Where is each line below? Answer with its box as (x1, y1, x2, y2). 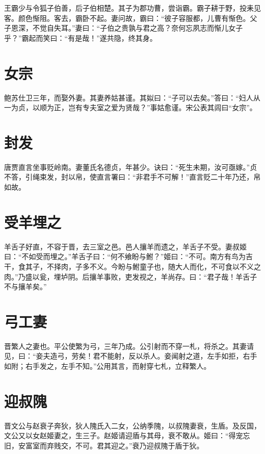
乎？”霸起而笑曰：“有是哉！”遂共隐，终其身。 (4, 32, 157, 43)
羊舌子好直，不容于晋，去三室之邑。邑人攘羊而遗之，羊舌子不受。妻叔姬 (4, 241, 247, 251)
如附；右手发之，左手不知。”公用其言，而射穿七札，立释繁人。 (4, 361, 211, 371)
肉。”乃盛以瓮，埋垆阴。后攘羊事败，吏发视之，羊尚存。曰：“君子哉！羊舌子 (4, 271, 257, 282)
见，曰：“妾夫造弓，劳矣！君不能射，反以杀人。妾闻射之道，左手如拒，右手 (4, 350, 257, 361)
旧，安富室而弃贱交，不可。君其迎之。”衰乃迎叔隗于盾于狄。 (4, 440, 204, 450)
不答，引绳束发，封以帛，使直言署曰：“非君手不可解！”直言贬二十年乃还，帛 (4, 171, 261, 182)
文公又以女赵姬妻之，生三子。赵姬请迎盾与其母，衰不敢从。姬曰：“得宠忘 (4, 430, 250, 441)
